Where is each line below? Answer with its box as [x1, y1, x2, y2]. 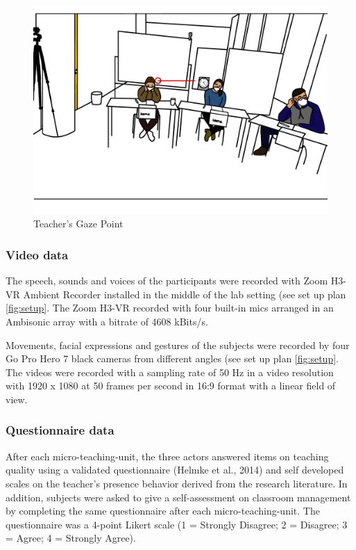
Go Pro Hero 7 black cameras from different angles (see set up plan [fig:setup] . [6, 351, 339, 366]
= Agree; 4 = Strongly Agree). [6, 531, 136, 545]
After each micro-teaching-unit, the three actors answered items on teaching [6, 448, 329, 463]
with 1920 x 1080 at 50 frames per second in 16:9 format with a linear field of [6, 378, 336, 393]
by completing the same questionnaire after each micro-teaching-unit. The [6, 503, 320, 518]
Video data [6, 245, 69, 263]
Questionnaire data [6, 421, 115, 439]
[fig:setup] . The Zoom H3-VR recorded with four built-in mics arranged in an [6, 300, 334, 315]
